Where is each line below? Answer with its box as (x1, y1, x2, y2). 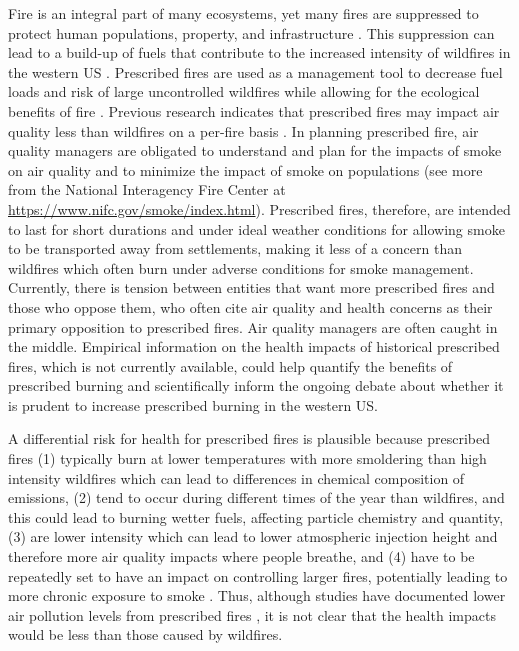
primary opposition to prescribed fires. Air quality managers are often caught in (8, 316, 498, 337)
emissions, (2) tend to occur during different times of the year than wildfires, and (8, 487, 505, 508)
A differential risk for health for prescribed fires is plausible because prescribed (8, 428, 490, 449)
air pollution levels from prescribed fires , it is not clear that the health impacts (8, 604, 496, 625)
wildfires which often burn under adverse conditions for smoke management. (8, 257, 474, 278)
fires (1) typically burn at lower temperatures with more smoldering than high (8, 448, 487, 469)
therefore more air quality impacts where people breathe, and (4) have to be (8, 546, 475, 567)
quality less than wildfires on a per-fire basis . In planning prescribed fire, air (8, 120, 479, 141)
